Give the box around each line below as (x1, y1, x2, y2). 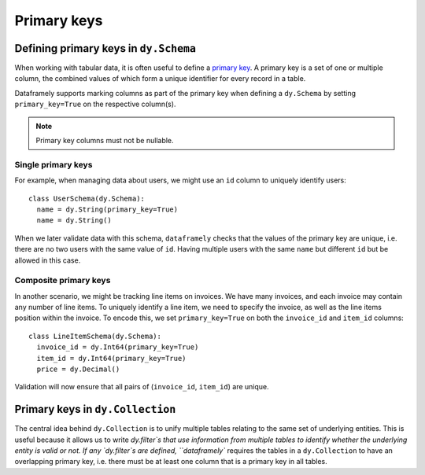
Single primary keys (14, 159, 93, 170)
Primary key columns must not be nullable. (35, 136, 174, 145)
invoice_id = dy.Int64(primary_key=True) (36, 343, 199, 352)
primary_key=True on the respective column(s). (14, 99, 176, 109)
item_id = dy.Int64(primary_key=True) (36, 354, 187, 363)
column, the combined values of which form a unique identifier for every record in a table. (14, 74, 306, 83)
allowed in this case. (14, 256, 81, 265)
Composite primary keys (14, 275, 111, 286)
